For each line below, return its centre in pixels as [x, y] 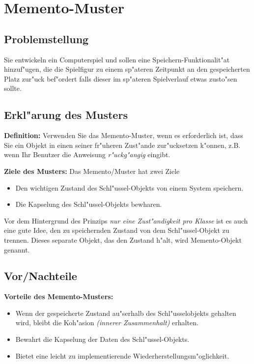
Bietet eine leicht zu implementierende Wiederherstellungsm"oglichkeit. [122, 355]
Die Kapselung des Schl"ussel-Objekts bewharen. [89, 204]
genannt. [17, 249]
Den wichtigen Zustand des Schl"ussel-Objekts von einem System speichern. [129, 187]
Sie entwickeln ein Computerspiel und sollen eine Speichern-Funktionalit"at [117, 59]
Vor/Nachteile [41, 276]
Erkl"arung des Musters [66, 115]
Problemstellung [46, 39]
